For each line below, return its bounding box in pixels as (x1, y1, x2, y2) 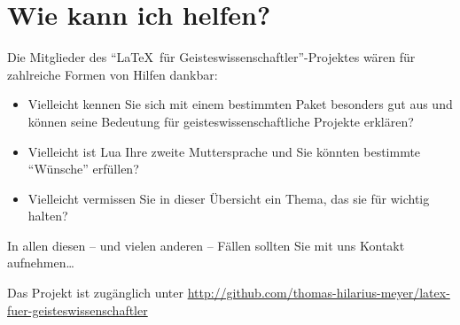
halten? (27, 206, 68, 225)
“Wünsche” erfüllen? (27, 159, 139, 178)
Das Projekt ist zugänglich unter (7, 283, 183, 302)
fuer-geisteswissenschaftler (7, 300, 148, 319)
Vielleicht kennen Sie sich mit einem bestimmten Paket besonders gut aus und (27, 95, 453, 113)
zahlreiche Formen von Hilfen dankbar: (7, 65, 218, 83)
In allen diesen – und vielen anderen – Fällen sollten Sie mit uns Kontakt (7, 236, 405, 254)
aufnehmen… (7, 253, 74, 272)
